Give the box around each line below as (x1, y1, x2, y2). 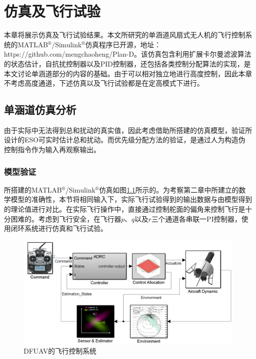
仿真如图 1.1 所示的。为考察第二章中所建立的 (99, 184, 239, 195)
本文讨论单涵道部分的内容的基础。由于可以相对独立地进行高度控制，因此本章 (4, 68, 252, 78)
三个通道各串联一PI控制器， (151, 213, 242, 224)
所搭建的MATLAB (4, 184, 62, 195)
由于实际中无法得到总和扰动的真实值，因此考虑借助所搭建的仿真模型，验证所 (4, 125, 252, 135)
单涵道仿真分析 (4, 102, 76, 117)
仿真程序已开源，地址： (85, 39, 161, 49)
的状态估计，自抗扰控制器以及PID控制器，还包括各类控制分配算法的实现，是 (4, 58, 251, 68)
